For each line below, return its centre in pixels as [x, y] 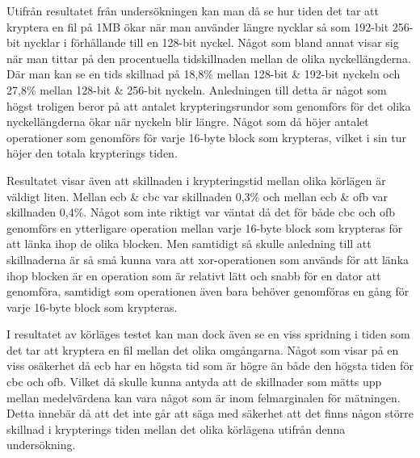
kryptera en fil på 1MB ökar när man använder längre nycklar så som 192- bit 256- [210, 26]
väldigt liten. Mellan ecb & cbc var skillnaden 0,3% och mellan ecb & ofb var [197, 196]
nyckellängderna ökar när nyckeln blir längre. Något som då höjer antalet [188, 122]
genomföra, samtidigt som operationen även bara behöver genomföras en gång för [208, 291]
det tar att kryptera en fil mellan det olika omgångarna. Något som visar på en [203, 349]
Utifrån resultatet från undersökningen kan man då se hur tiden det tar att [193, 11]
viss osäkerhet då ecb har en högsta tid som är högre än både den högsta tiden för [210, 366]
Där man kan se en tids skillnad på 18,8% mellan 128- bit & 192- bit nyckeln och [204, 74]
